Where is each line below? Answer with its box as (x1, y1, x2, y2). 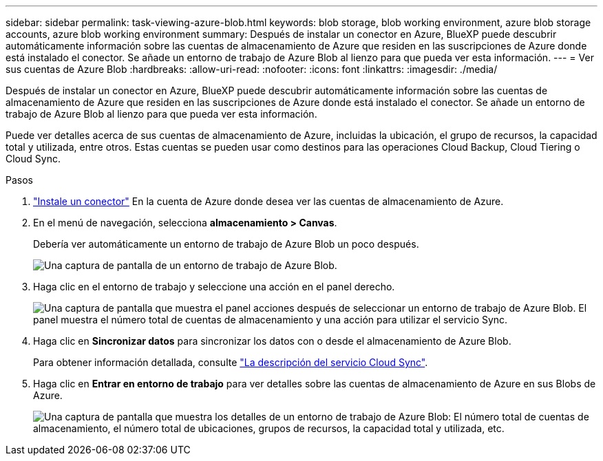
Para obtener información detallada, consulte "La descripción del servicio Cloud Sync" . (33, 356, 428, 368)
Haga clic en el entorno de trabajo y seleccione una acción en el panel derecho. (33, 281, 395, 292)
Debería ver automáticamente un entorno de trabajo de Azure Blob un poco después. (33, 238, 419, 250)
